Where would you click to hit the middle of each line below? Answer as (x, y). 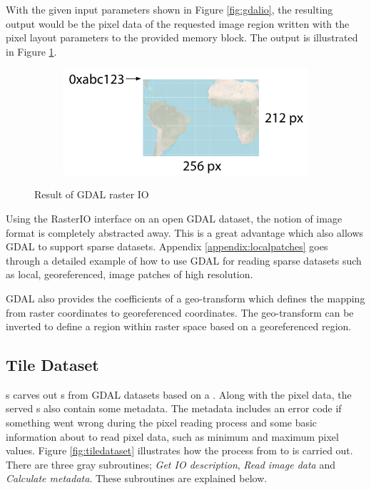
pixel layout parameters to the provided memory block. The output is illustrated (182, 37)
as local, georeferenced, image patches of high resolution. (129, 274)
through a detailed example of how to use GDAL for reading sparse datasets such (184, 260)
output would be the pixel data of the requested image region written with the (178, 23)
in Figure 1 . (31, 51)
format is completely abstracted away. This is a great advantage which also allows (185, 232)
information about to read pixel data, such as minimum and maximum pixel (172, 436)
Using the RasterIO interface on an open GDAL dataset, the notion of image (174, 218)
